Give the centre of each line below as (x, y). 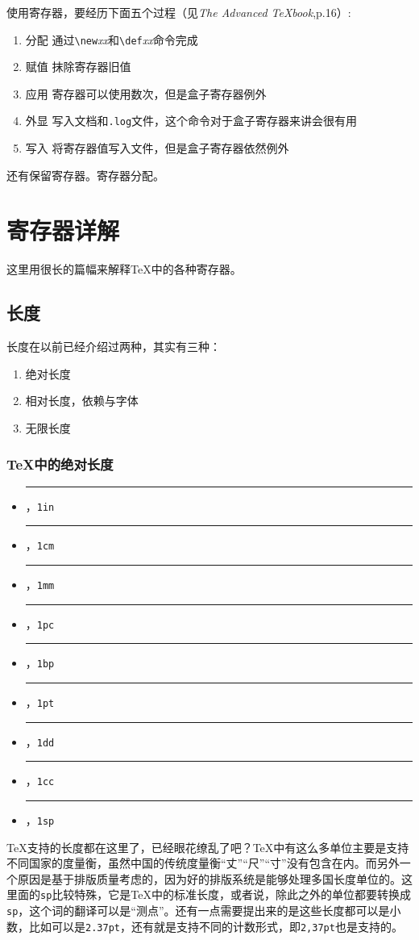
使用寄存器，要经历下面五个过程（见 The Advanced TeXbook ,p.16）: (179, 12)
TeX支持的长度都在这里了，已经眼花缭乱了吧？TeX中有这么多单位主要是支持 (208, 847)
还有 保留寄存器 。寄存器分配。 (85, 175)
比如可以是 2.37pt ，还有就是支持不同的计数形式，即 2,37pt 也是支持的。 (216, 926)
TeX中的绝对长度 (60, 464)
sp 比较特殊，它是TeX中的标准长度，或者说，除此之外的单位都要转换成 (226, 894)
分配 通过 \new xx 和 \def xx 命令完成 (112, 39)
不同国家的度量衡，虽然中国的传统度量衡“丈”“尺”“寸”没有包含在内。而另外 (203, 863)
